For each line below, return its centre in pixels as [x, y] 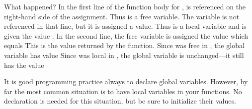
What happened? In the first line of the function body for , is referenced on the [125, 6]
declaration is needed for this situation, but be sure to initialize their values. [120, 101]
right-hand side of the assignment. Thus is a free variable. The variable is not [122, 16]
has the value [24, 65]
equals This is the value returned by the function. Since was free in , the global [124, 45]
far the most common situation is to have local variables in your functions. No [123, 91]
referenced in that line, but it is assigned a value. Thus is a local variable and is [125, 26]
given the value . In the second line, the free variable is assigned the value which [126, 35]
